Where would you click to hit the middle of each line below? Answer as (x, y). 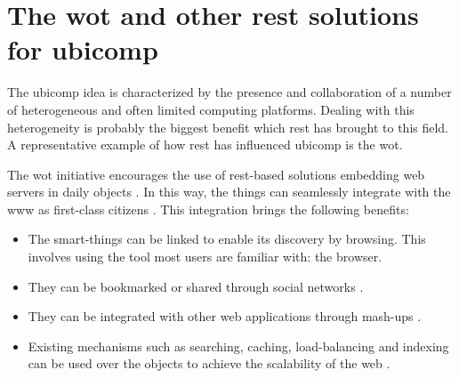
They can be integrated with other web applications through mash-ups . (225, 316)
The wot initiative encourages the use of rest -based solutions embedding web (216, 174)
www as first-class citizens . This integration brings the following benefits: (208, 209)
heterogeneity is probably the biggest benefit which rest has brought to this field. (228, 127)
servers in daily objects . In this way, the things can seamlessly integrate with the (229, 192)
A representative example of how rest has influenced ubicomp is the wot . (205, 145)
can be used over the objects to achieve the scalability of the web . (209, 363)
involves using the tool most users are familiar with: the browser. (205, 257)
